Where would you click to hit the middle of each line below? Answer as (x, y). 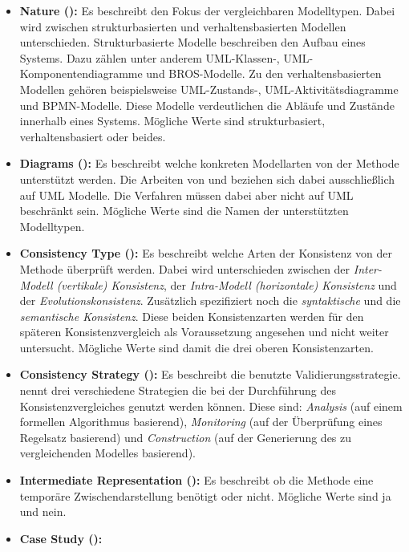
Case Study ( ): (61, 538)
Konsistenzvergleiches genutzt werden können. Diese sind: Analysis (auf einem (211, 406)
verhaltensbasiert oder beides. (93, 136)
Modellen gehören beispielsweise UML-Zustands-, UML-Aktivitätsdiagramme (209, 89)
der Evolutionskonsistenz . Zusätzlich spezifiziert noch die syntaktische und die (210, 300)
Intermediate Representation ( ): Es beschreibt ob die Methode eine (196, 480)
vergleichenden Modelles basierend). (107, 453)
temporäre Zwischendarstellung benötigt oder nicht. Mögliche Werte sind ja (205, 495)
